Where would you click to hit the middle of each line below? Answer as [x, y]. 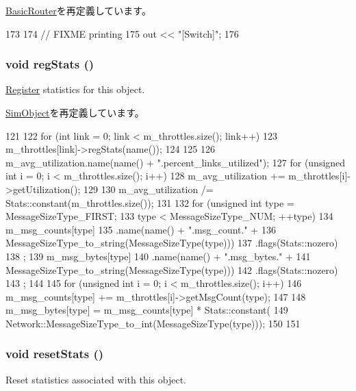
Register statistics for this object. [75, 89]
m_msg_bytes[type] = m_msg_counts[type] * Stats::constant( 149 [147, 310]
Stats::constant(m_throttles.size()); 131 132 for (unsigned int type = [150, 202]
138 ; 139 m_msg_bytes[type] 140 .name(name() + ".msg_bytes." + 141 [158, 256]
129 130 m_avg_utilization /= [148, 189]
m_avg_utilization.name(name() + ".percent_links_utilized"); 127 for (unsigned [176, 162]
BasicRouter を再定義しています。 [78, 10]
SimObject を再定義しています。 [75, 112]
